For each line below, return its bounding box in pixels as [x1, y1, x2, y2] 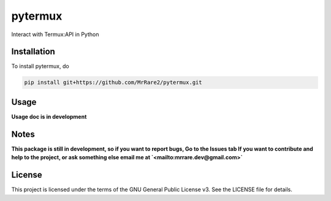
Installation [11, 47, 55, 57]
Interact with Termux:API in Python [11, 31, 99, 38]
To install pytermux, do [11, 63, 70, 70]
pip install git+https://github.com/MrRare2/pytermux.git [24, 79, 202, 86]
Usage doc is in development [11, 113, 87, 120]
